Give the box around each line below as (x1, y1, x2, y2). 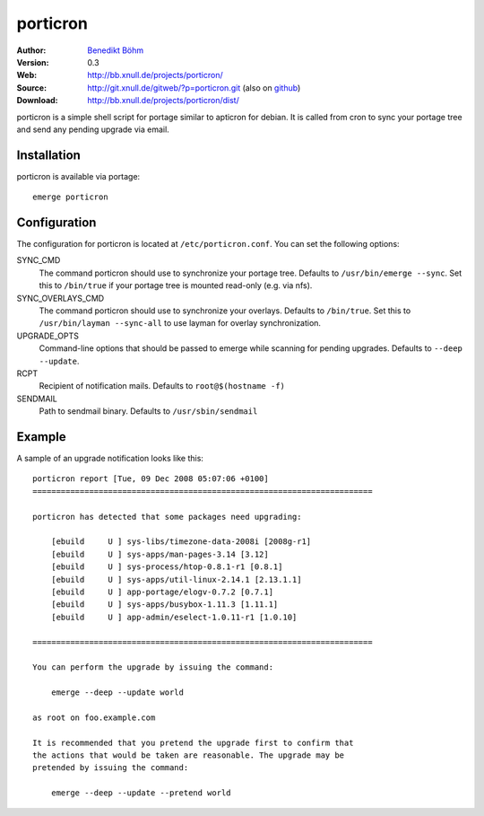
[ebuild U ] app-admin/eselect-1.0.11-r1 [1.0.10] (50, 611, 298, 622)
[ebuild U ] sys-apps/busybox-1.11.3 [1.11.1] (50, 600, 279, 610)
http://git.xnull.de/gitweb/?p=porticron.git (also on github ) (87, 82, 301, 93)
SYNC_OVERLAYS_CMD (16, 293, 105, 303)
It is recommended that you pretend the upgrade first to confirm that (32, 737, 354, 748)
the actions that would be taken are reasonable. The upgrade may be (32, 750, 345, 760)
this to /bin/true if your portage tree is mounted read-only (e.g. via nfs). (39, 280, 313, 291)
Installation (16, 147, 81, 162)
